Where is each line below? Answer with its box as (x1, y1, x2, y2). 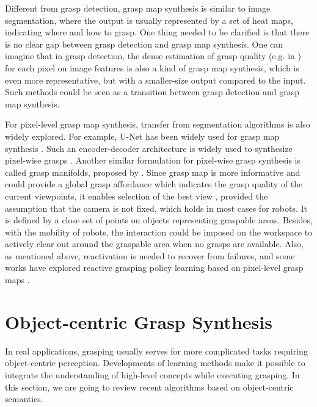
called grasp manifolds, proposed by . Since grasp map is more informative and (5, 165, 301, 178)
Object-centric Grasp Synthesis (5, 309, 272, 334)
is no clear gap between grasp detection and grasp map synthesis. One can (5, 37, 283, 50)
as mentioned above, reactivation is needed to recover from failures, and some (5, 249, 295, 262)
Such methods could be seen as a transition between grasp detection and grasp (5, 85, 300, 98)
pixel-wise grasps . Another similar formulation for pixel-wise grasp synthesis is (5, 154, 301, 167)
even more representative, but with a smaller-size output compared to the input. (5, 73, 306, 86)
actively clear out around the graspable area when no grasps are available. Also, (5, 237, 304, 250)
